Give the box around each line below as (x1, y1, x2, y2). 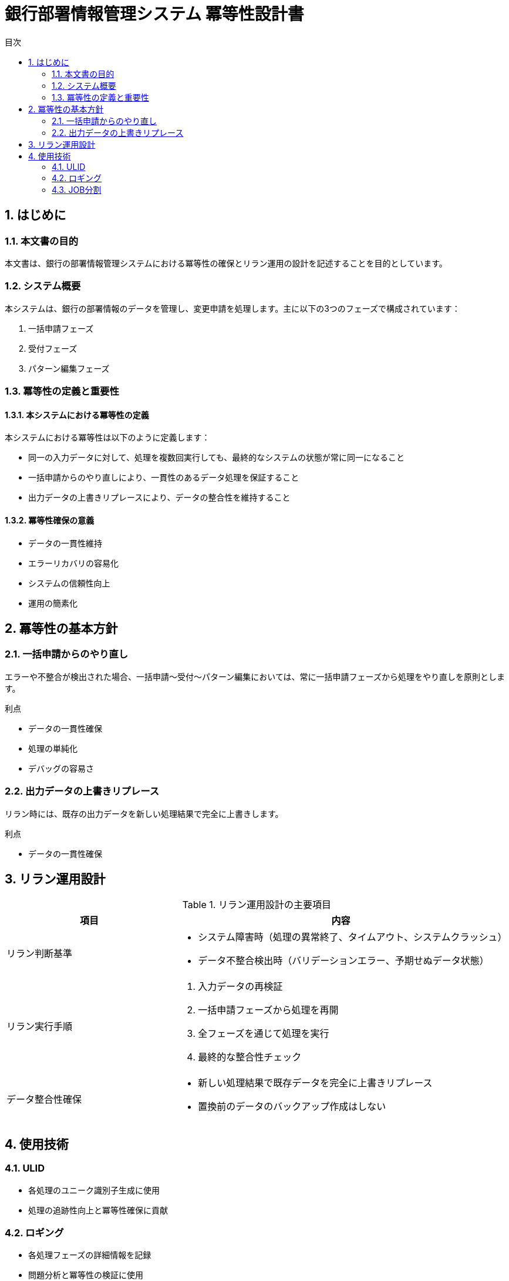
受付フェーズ (28, 343, 77, 353)
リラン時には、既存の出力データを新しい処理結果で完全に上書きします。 (5, 808, 284, 819)
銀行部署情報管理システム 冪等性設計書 (5, 4, 304, 24)
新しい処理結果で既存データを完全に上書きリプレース (198, 1077, 433, 1089)
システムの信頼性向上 (28, 578, 110, 588)
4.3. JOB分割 (52, 184, 102, 195)
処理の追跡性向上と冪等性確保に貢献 (28, 1205, 168, 1215)
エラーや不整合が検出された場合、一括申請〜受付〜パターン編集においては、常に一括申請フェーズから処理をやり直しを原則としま (5, 671, 505, 682)
